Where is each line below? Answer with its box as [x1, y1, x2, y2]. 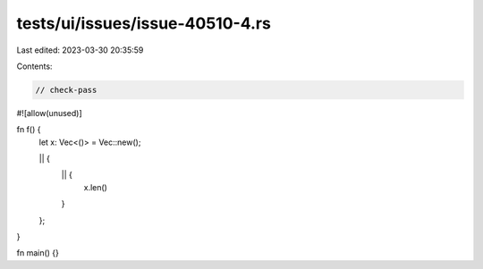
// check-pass [35, 85, 97, 95]
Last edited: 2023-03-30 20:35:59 [16, 45, 144, 55]
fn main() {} [16, 248, 60, 258]
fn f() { [16, 124, 41, 135]
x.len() [83, 181, 107, 192]
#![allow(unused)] [16, 107, 82, 118]
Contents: [16, 61, 53, 71]
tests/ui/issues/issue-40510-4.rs [16, 13, 272, 33]
